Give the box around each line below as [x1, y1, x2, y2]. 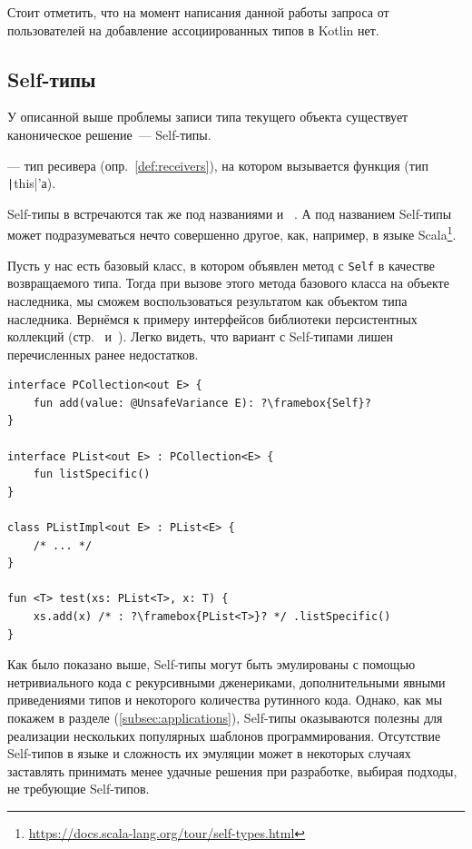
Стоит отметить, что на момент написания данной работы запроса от [7, 3, 389, 21]
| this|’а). [7, 173, 56, 193]
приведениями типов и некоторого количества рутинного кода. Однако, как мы [7, 690, 443, 709]
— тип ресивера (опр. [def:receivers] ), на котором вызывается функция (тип [7, 155, 428, 174]
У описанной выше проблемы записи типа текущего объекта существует [7, 107, 408, 126]
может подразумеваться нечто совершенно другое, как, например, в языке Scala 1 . [7, 222, 457, 244]
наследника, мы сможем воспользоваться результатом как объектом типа [7, 291, 408, 310]
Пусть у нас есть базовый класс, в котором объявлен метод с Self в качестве [7, 255, 435, 274]
